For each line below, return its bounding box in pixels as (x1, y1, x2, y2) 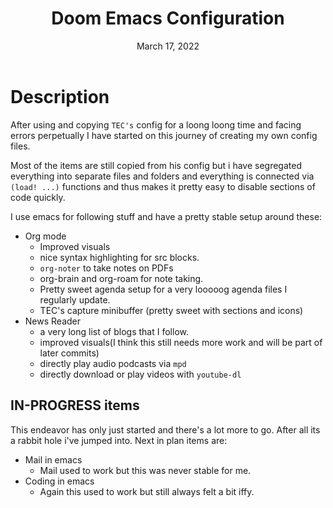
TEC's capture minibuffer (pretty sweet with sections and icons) (39, 304, 304, 316)
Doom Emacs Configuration (51, 7, 285, 30)
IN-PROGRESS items (10, 397, 140, 414)
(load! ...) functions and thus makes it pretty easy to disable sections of (10, 180, 316, 192)
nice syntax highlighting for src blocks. (39, 251, 200, 263)
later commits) (39, 347, 100, 359)
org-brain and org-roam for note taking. (39, 272, 204, 284)
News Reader (24, 315, 82, 327)
